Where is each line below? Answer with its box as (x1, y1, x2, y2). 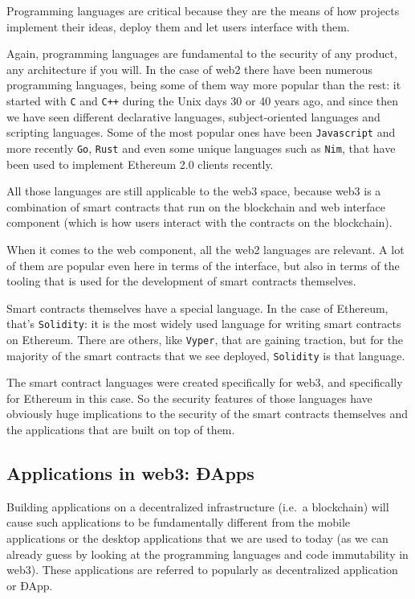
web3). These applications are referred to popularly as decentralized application (6, 561, 398, 578)
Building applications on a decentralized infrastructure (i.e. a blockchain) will (6, 498, 389, 515)
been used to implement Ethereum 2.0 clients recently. (6, 155, 274, 172)
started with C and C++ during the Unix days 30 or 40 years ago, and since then (6, 92, 399, 109)
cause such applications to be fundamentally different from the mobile (6, 514, 351, 531)
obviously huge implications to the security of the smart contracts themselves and (6, 405, 408, 422)
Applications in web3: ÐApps (6, 461, 254, 486)
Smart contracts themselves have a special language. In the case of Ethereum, (6, 299, 389, 316)
